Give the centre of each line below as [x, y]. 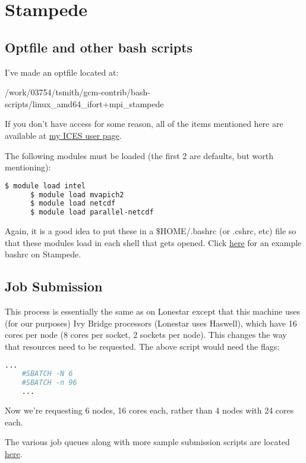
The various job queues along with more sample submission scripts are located [147, 442]
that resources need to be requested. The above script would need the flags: [142, 346]
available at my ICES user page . [63, 135]
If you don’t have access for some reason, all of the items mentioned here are [144, 124]
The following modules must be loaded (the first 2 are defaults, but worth [139, 155]
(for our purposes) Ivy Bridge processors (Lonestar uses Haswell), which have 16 [151, 323]
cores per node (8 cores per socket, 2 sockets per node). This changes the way [146, 335]
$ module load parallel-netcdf [92, 212]
